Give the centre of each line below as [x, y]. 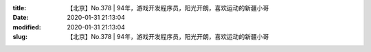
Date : [21, 18]
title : [20, 8]
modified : [27, 27]
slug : [20, 37]
